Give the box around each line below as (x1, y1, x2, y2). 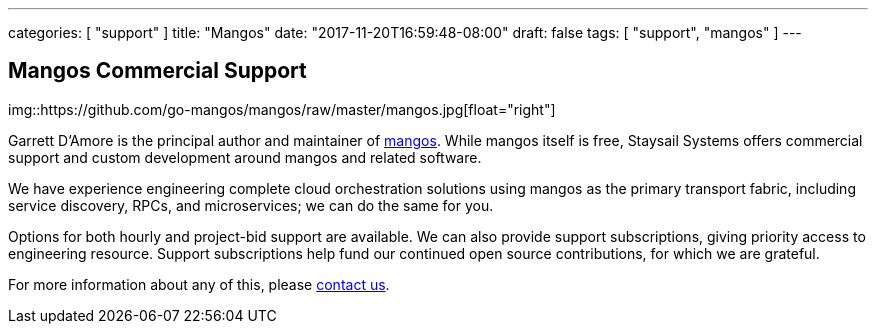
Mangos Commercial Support (8, 58, 307, 84)
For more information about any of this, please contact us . (8, 275, 390, 293)
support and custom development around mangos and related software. (8, 148, 482, 166)
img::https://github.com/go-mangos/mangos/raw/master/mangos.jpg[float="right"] (8, 100, 556, 118)
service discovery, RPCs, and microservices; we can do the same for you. (8, 196, 494, 214)
